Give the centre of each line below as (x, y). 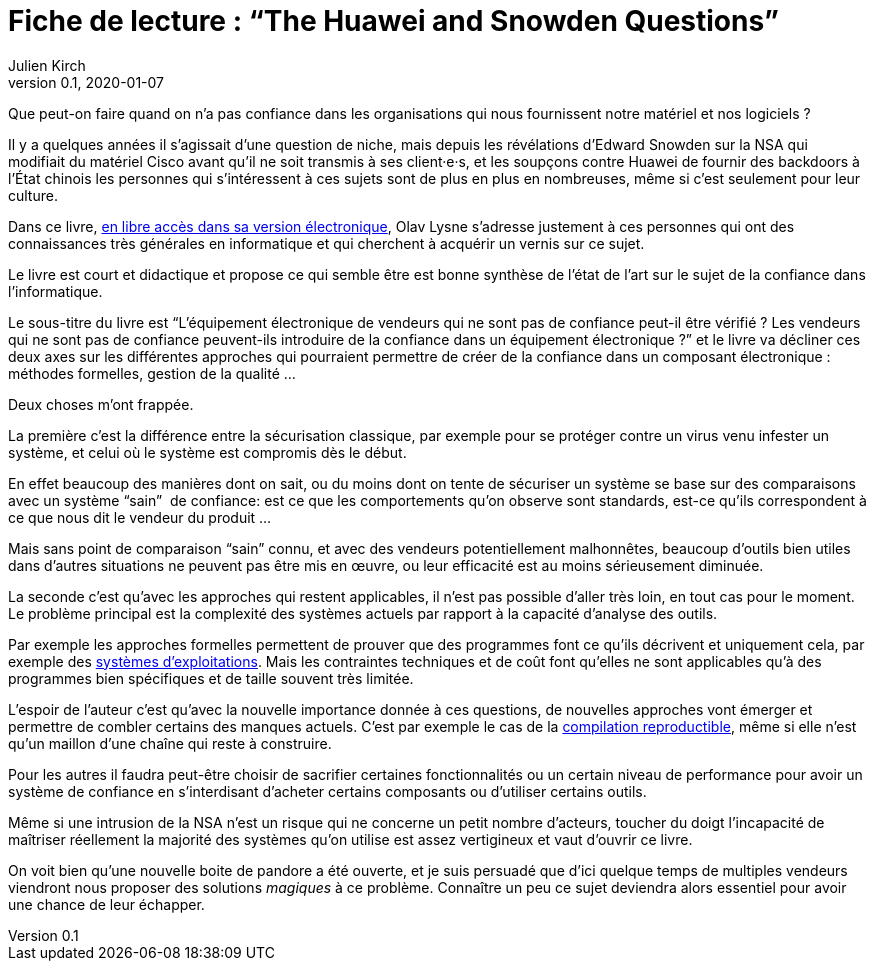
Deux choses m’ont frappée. (101, 404)
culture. (33, 195)
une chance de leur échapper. (106, 904)
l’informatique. (55, 291)
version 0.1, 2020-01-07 (86, 82)
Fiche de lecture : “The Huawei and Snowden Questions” (394, 21)
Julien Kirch (47, 65)
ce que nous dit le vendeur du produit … (140, 517)
